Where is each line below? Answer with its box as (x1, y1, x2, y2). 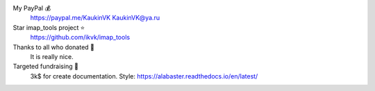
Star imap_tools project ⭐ (12, 23, 85, 31)
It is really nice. (30, 52, 74, 60)
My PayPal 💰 (12, 4, 51, 12)
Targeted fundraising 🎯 (12, 63, 79, 71)
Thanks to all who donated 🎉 (12, 42, 95, 51)
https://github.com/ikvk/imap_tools (30, 33, 131, 42)
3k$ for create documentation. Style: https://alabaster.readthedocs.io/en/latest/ (30, 72, 258, 80)
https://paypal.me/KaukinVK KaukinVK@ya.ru (30, 14, 160, 22)
